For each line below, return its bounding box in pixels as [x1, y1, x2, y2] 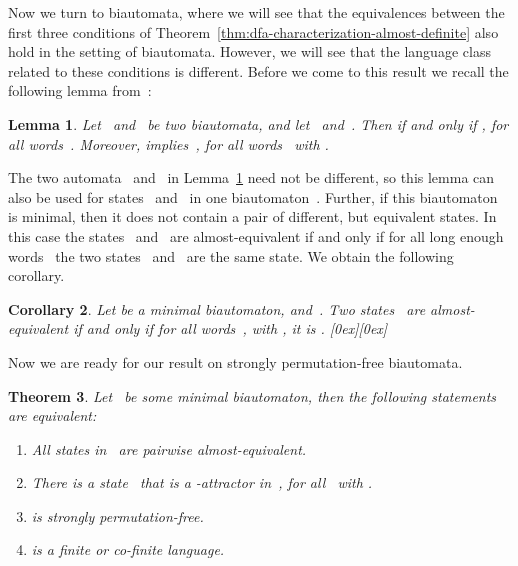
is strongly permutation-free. [31, 505, 204, 526]
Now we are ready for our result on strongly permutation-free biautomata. [8, 351, 463, 372]
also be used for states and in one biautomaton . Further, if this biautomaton [8, 186, 498, 207]
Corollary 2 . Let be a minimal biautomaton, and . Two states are [8, 298, 426, 319]
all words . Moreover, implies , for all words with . [8, 133, 329, 154]
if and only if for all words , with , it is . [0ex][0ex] [73, 318, 388, 339]
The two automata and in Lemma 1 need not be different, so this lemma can [8, 167, 495, 188]
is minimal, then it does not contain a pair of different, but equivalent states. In [8, 206, 497, 227]
